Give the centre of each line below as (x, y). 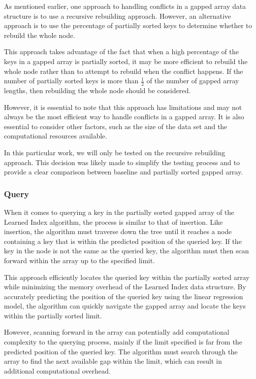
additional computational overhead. (57, 370)
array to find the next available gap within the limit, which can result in (113, 361)
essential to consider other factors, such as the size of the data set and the (116, 126)
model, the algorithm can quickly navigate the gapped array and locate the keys (125, 306)
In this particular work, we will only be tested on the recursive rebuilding (115, 152)
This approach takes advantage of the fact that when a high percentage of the (121, 52)
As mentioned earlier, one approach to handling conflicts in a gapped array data (125, 6)
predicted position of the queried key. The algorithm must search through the (121, 351)
